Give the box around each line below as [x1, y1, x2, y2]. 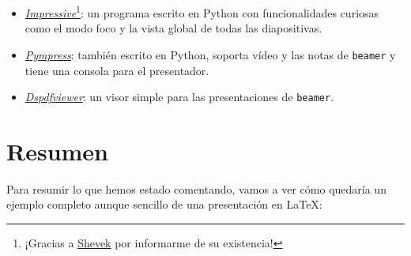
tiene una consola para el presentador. [25, 62, 209, 78]
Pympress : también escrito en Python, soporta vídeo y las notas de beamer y [25, 46, 396, 62]
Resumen [6, 134, 108, 167]
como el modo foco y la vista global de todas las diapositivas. [25, 20, 322, 36]
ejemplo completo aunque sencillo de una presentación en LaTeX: [6, 196, 322, 213]
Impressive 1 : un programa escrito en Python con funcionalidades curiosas [25, 2, 379, 21]
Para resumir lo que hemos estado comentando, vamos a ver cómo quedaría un [6, 180, 386, 197]
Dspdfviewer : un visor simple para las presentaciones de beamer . [25, 88, 334, 105]
